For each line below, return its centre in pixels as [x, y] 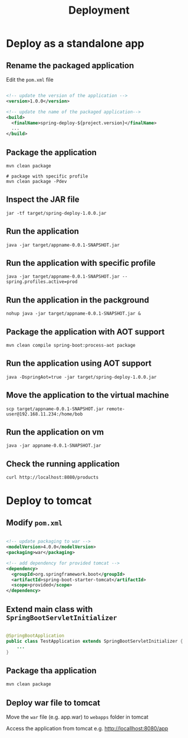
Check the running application [63, 464]
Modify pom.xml [34, 522]
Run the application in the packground [77, 300]
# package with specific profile [47, 176]
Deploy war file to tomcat [53, 703]
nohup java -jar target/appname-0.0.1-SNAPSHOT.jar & [74, 314]
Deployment [99, 10]
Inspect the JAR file [43, 200]
